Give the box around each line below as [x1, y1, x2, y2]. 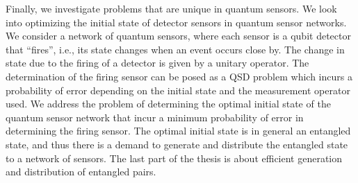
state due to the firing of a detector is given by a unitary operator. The [6, 55, 309, 70]
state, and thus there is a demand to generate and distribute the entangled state [6, 137, 348, 151]
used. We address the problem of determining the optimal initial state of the [6, 96, 331, 111]
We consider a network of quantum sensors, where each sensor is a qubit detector [6, 28, 351, 43]
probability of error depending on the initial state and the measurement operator [6, 82, 350, 97]
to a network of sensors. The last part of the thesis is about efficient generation [6, 150, 343, 165]
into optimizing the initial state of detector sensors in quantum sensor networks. [6, 15, 347, 29]
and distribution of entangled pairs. [6, 164, 156, 179]
